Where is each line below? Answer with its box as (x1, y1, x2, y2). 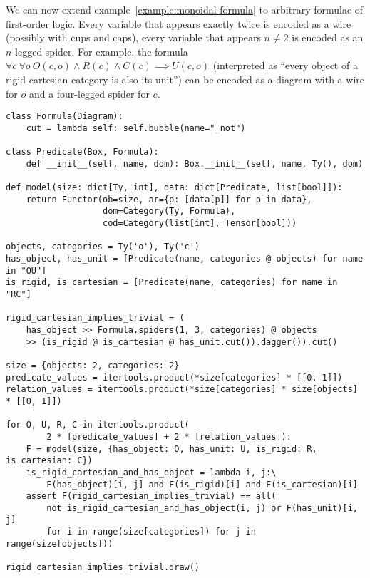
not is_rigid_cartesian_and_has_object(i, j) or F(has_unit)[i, (46, 502, 358, 513)
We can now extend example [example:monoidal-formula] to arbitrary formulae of (6, 2, 364, 16)
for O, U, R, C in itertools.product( (6, 420, 190, 430)
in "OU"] (6, 265, 47, 276)
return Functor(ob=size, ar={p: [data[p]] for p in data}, (26, 194, 312, 205)
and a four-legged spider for (29, 86, 150, 100)
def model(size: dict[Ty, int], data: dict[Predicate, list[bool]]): (6, 182, 343, 193)
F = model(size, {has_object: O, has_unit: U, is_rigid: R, (26, 443, 317, 454)
